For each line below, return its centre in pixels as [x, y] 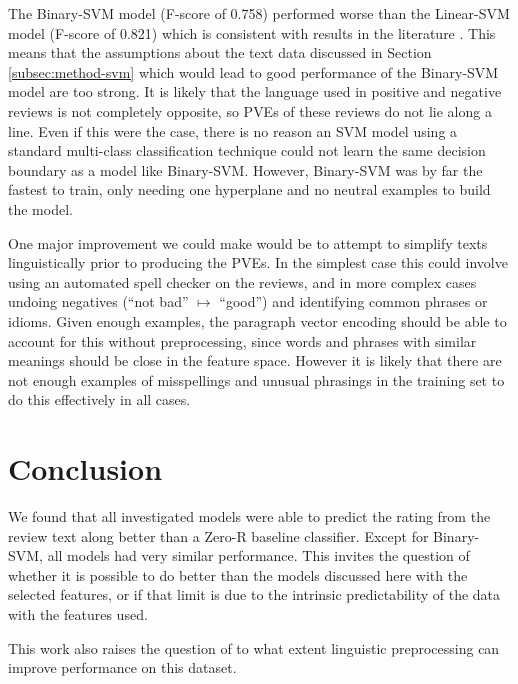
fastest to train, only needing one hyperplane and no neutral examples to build [249, 189]
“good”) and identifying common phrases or [353, 301]
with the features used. [78, 613]
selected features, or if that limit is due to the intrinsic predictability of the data [254, 594]
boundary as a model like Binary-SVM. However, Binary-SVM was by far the [245, 169]
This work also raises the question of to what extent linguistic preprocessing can [254, 647]
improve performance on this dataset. [122, 667]
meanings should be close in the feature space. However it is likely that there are [255, 360]
